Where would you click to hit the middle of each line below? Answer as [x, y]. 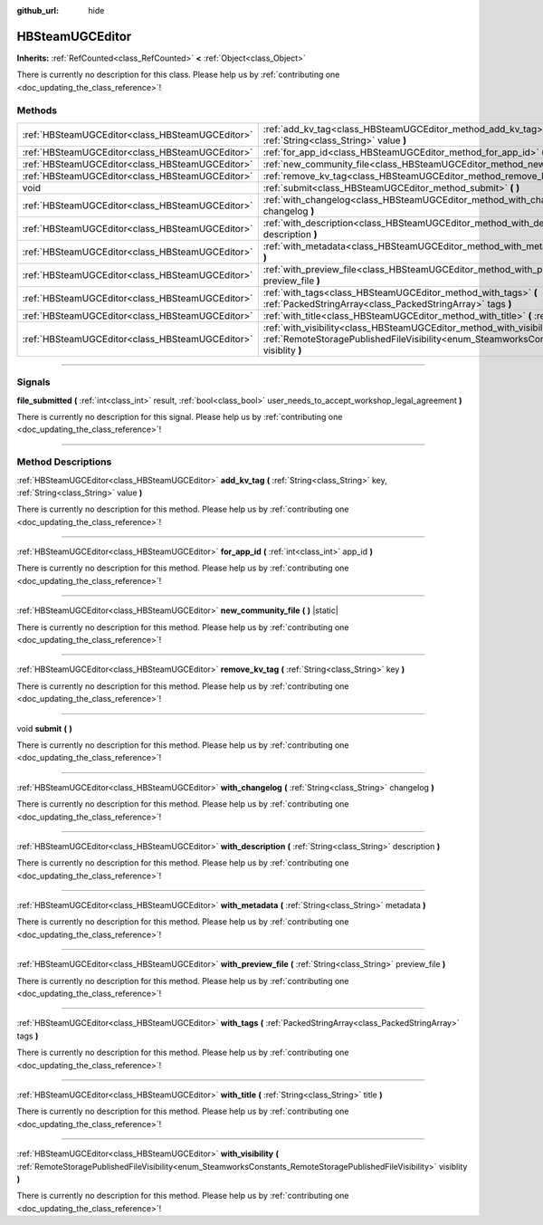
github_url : [38, 10]
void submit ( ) [44, 728]
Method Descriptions [64, 462]
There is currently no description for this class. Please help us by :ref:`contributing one [178, 75]
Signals [33, 382]
